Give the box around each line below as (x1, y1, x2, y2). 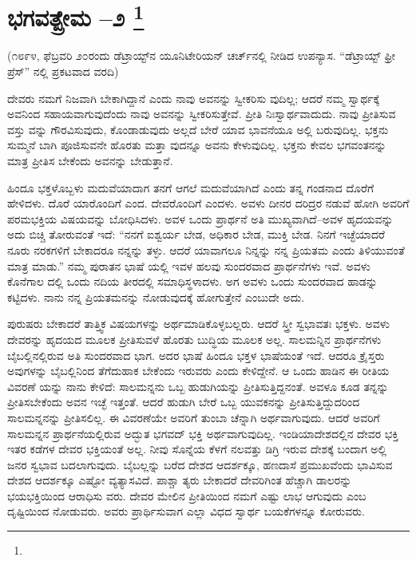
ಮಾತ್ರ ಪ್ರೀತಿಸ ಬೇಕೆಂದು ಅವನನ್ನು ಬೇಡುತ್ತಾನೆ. (7, 152, 173, 169)
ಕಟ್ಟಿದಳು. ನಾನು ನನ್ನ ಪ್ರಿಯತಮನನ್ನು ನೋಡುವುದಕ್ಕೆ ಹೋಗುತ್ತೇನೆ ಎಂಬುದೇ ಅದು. (7, 288, 305, 305)
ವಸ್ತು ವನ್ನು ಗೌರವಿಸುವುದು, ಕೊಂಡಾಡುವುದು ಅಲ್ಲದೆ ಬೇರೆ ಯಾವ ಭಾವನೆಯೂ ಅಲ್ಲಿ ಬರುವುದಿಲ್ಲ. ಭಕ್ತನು (7, 120, 389, 137)
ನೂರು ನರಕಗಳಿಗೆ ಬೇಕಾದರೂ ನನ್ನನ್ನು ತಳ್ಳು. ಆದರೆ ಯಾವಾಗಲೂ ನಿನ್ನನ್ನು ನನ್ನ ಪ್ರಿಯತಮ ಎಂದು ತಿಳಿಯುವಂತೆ (7, 241, 405, 258)
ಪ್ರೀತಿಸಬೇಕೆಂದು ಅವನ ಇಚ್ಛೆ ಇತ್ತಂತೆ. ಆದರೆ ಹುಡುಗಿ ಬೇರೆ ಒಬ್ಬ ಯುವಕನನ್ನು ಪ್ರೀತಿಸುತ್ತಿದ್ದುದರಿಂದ (7, 393, 360, 410)
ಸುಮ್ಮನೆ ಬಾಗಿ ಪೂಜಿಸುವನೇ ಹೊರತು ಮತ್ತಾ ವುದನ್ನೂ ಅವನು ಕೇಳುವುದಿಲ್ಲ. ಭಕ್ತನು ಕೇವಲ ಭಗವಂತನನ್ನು (7, 136, 386, 153)
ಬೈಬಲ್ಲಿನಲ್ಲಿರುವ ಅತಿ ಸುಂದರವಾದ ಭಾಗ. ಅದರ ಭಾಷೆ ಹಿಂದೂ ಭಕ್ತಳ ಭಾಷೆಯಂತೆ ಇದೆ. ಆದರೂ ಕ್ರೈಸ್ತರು (7, 346, 385, 363)
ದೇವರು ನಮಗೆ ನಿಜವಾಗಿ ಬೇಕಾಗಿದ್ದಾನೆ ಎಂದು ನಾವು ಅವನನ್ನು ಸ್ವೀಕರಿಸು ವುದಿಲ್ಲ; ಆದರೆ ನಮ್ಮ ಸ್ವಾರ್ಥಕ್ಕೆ (7, 89, 380, 106)
